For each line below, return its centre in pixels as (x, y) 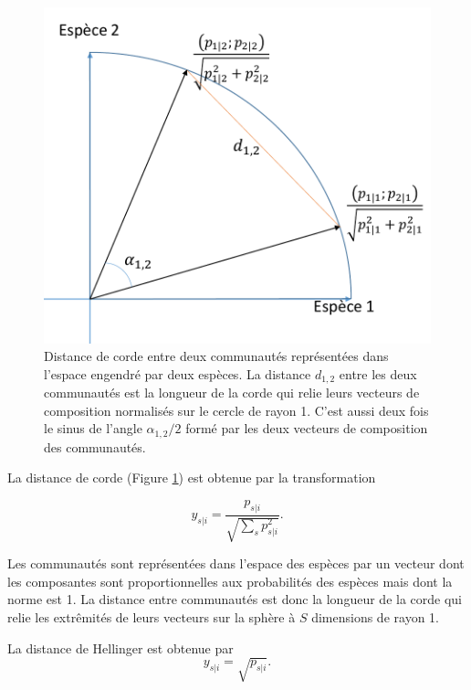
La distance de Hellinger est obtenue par (120, 648)
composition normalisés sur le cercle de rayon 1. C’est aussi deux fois (236, 410)
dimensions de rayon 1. (375, 616)
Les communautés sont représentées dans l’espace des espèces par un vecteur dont (236, 563)
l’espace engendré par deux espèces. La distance (178, 373)
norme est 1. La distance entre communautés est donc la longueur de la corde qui (235, 599)
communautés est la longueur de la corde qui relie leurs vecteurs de (232, 393)
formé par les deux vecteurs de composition (307, 428)
